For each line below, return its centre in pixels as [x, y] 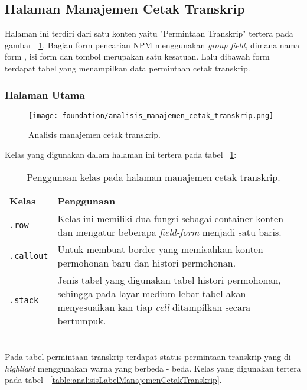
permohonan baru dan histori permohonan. [147, 262]
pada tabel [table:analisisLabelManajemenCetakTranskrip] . [113, 380]
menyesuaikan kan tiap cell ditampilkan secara [154, 307]
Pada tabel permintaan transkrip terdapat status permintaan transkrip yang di [148, 357]
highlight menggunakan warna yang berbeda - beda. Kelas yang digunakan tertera [153, 368]
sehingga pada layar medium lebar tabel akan [152, 293]
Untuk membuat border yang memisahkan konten [160, 249]
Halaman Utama [45, 94]
